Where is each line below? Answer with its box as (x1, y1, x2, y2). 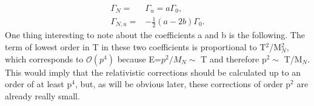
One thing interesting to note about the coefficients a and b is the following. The (5, 28, 305, 41)
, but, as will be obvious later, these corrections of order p (75, 78, 291, 90)
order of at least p (5, 78, 72, 90)
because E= (117, 52, 161, 65)
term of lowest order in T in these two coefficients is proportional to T (5, 41, 266, 53)
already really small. (5, 89, 80, 102)
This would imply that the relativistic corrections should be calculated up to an (5, 65, 301, 78)
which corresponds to (5, 52, 84, 65)
